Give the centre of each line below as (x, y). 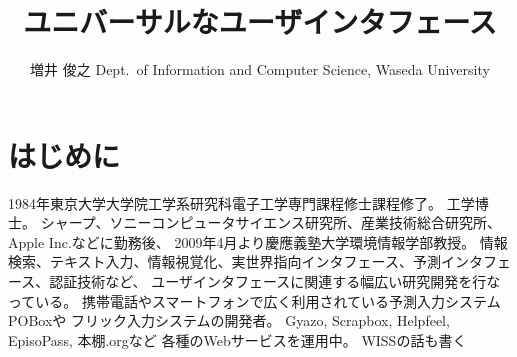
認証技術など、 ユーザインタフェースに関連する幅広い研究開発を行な (275, 281)
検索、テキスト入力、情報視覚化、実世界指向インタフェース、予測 (224, 261)
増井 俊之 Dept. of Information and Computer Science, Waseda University (260, 69)
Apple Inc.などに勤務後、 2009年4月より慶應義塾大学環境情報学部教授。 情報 (258, 241)
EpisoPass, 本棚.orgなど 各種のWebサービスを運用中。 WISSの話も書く (237, 339)
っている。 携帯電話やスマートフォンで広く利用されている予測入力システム (254, 300)
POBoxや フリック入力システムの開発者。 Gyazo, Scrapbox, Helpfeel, (229, 320)
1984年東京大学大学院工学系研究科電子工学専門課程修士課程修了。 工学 (241, 202)
